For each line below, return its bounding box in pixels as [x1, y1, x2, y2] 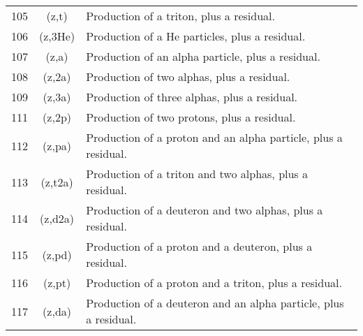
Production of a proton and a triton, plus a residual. [86, 275, 343, 291]
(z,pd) [42, 246, 72, 263]
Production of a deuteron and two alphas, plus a [86, 202, 323, 218]
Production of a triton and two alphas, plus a [86, 166, 308, 182]
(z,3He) [39, 28, 75, 44]
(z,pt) [43, 275, 71, 291]
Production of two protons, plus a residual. [86, 109, 296, 125]
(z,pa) [43, 137, 72, 154]
